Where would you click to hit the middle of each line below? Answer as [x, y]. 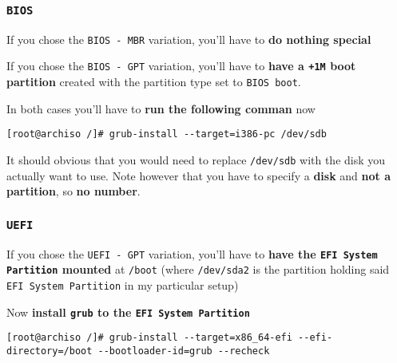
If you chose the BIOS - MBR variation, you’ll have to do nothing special [189, 39]
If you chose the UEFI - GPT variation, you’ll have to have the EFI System [192, 253]
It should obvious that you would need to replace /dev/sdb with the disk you [196, 160]
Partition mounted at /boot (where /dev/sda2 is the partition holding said [198, 269]
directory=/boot [50, 351]
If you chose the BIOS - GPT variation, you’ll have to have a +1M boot [181, 66]
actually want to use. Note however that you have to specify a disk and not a [199, 175]
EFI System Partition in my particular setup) [123, 284]
